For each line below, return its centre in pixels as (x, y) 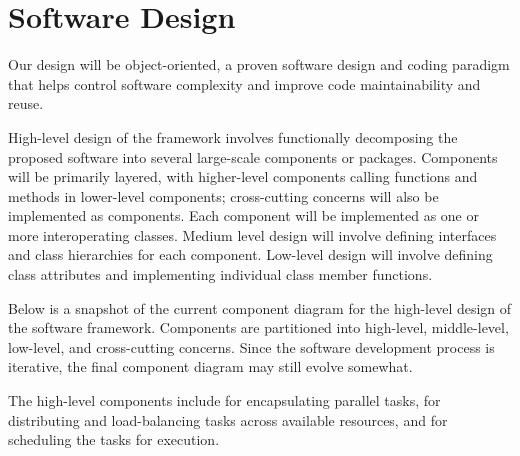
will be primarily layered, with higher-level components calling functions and (243, 176)
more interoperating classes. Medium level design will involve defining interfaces (252, 234)
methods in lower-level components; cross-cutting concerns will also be (223, 195)
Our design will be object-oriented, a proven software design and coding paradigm (259, 64)
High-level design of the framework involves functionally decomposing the (233, 136)
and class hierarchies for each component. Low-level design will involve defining (250, 254)
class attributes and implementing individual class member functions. (220, 274)
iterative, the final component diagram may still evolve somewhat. (210, 366)
